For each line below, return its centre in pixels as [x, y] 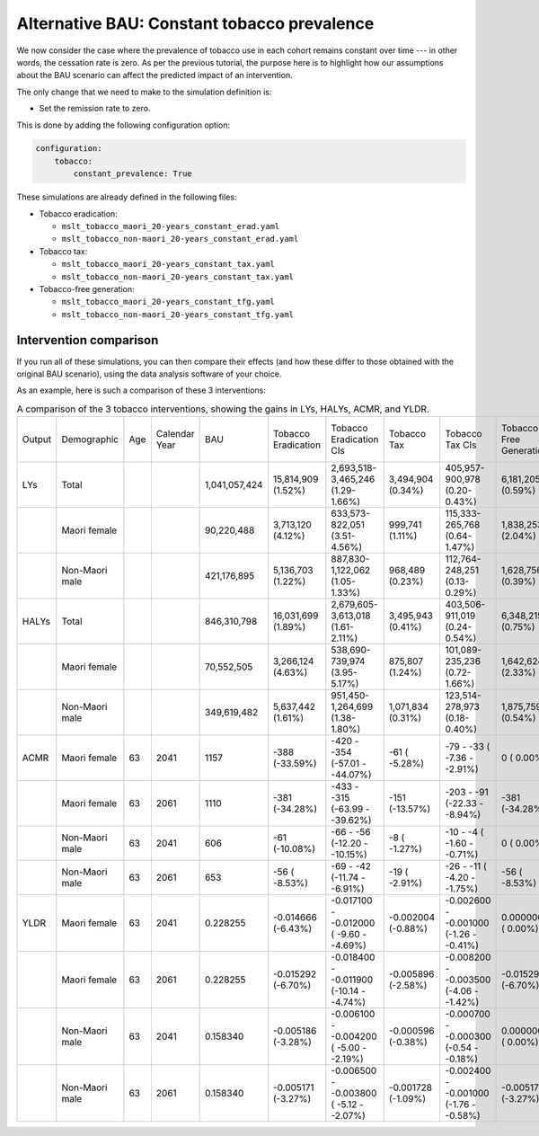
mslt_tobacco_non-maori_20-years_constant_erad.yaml [180, 239]
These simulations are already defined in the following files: [127, 197]
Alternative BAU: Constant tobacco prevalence [195, 23]
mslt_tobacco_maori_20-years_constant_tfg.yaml [168, 302]
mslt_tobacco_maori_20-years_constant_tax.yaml [168, 264]
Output [37, 439]
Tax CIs [461, 445]
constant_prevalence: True [133, 174]
